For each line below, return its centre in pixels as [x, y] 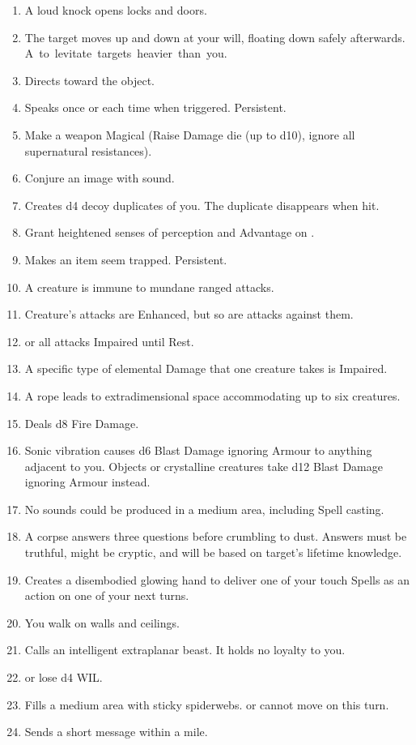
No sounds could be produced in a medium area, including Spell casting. [204, 509]
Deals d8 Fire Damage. [82, 423]
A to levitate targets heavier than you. [126, 53]
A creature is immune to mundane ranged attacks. [149, 287]
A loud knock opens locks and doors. [116, 10]
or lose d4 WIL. [64, 677]
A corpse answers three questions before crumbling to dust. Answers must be [216, 536]
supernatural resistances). [88, 150]
